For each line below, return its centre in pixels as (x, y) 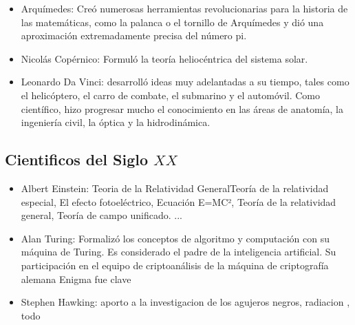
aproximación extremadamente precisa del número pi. (134, 35)
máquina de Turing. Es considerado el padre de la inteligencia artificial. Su (179, 252)
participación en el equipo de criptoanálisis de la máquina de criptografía (175, 265)
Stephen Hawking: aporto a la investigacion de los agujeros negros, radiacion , (185, 302)
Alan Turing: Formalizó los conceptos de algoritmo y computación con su (175, 238)
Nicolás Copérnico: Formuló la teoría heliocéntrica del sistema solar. (164, 58)
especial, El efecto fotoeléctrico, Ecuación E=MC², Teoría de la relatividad (179, 201)
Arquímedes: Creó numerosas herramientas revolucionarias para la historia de (184, 8)
